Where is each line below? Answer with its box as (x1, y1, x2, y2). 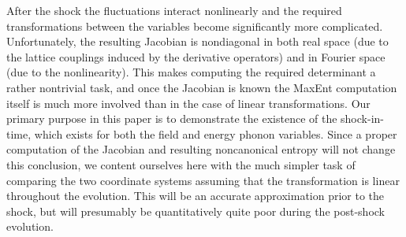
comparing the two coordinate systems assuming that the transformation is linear (6, 172, 400, 188)
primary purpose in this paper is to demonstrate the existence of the (6, 110, 337, 127)
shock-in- (341, 110, 384, 127)
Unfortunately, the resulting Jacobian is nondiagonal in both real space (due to (6, 33, 389, 50)
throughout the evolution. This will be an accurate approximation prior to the (6, 187, 385, 204)
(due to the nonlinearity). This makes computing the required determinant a (6, 64, 376, 80)
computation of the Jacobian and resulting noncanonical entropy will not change (6, 141, 396, 157)
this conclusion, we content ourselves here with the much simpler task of (6, 156, 356, 172)
